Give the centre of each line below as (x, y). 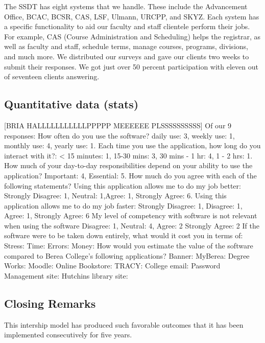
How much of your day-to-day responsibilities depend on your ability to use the (128, 165)
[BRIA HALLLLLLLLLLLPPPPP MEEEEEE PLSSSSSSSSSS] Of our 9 (118, 125)
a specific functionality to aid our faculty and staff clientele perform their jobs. (127, 26)
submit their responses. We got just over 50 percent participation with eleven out (131, 66)
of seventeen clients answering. (52, 76)
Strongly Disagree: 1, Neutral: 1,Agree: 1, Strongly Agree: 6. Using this (115, 196)
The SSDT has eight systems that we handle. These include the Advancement (126, 6)
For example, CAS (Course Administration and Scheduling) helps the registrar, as (132, 36)
